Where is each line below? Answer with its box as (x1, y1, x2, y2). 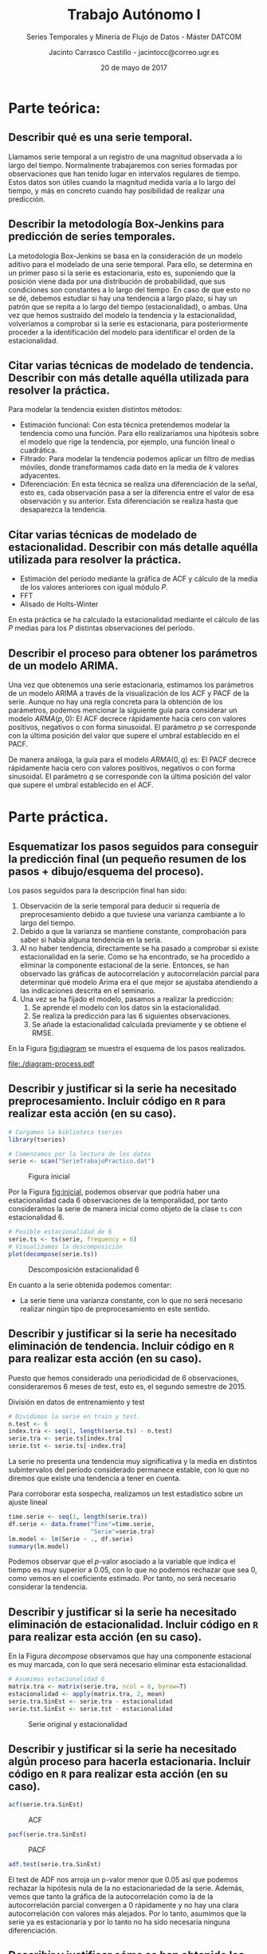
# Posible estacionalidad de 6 (8, 1228, 112, 1236)
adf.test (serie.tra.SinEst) (8, 1861, 102, 1869)
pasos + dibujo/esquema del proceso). (8, 865, 205, 878)
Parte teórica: (8, 99, 101, 117)
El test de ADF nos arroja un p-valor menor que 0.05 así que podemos (8, 1875, 238, 1884)
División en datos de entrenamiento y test (8, 1397, 145, 1407)
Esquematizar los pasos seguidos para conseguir (8, 839, 259, 853)
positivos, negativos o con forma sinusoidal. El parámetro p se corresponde (8, 723, 257, 732)
